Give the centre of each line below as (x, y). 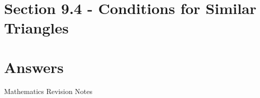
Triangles (36, 28)
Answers (34, 67)
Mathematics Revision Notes (48, 91)
